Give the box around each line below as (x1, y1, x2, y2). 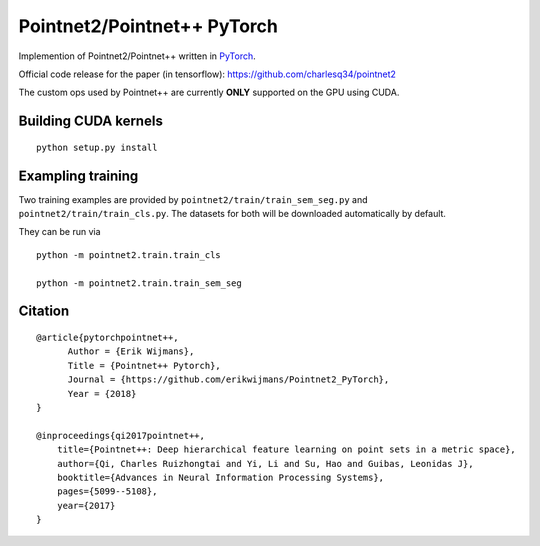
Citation (18, 303, 70, 320)
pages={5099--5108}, (56, 486, 158, 497)
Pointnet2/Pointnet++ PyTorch (18, 15, 279, 37)
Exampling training (18, 167, 139, 184)
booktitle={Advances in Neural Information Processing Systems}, (56, 471, 385, 483)
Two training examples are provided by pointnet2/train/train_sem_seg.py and (18, 193, 369, 205)
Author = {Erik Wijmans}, (67, 346, 195, 357)
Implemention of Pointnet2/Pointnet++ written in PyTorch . (18, 50, 257, 62)
